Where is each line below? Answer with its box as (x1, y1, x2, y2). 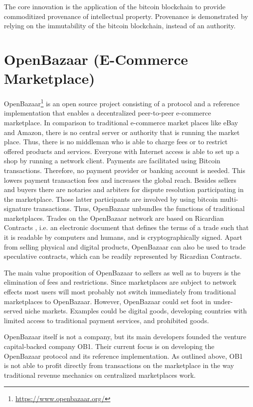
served (4, 306, 23, 316)
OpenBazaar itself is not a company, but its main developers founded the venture (4, 331, 247, 342)
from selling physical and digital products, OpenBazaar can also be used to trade (4, 241, 246, 252)
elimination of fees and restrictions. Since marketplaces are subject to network (4, 277, 236, 287)
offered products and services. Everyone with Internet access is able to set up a (4, 146, 239, 156)
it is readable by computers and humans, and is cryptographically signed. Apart (4, 232, 242, 242)
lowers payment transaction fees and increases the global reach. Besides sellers (4, 174, 236, 185)
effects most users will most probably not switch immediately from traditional (4, 287, 236, 297)
